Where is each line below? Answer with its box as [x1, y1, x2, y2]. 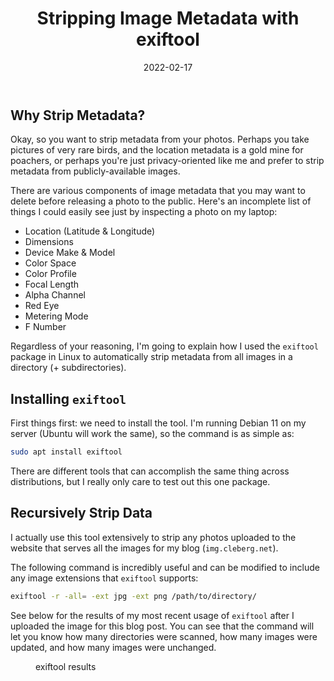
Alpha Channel [24, 289, 86, 301]
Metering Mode [24, 310, 89, 322]
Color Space [24, 257, 77, 269]
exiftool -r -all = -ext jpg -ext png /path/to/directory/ [10, 591, 257, 601]
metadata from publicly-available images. [10, 165, 181, 177]
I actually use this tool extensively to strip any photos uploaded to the [10, 531, 297, 543]
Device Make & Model [24, 247, 116, 259]
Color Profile [24, 268, 77, 280]
